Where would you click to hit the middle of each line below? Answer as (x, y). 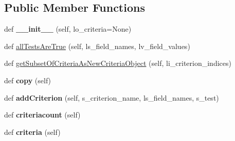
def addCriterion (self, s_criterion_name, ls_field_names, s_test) (112, 97)
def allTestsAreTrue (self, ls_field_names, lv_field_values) (97, 46)
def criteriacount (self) (42, 115)
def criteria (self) (32, 132)
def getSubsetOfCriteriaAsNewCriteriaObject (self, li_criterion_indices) (118, 63)
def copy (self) (28, 80)
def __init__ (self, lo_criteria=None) (68, 29)
